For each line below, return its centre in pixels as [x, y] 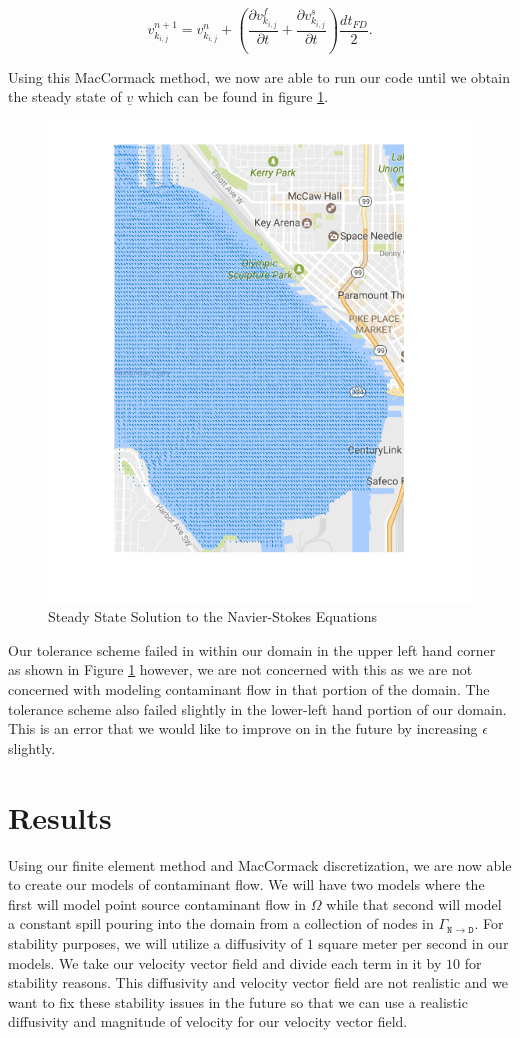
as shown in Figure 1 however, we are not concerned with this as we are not [240, 669]
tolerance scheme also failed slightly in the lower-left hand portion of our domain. [257, 708]
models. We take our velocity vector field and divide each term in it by [225, 962]
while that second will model [414, 903]
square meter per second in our [413, 942]
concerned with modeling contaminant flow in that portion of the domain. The [249, 689]
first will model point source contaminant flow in [157, 903]
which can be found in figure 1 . [233, 96]
